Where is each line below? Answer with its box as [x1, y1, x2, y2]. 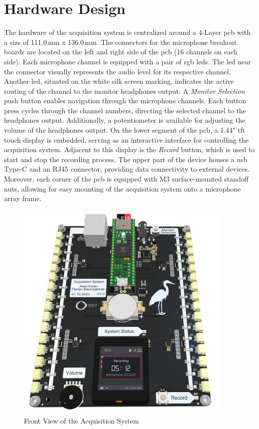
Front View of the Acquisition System [24, 416, 139, 426]
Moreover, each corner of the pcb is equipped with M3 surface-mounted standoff [4, 174, 249, 184]
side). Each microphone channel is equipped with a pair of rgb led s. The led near [4, 56, 251, 66]
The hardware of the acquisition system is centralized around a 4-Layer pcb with [4, 27, 251, 37]
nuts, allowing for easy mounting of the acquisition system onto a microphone [4, 183, 241, 194]
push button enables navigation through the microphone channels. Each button [4, 95, 246, 106]
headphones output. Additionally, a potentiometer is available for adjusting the [4, 115, 246, 125]
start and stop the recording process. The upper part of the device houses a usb [4, 154, 248, 164]
